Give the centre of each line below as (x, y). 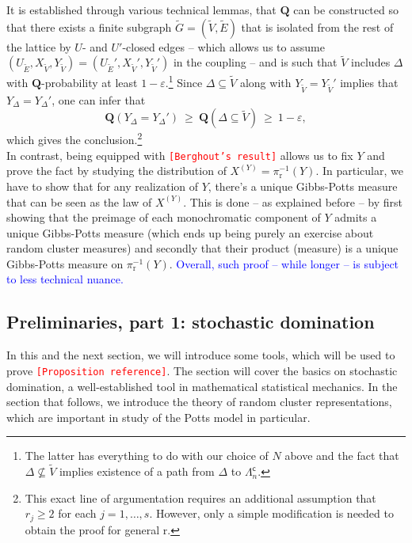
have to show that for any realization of (103, 186)
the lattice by (39, 46)
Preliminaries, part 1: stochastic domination (191, 322)
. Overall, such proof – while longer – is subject (284, 263)
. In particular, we (359, 171)
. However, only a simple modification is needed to (271, 513)
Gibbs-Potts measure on (65, 263)
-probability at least (90, 83)
